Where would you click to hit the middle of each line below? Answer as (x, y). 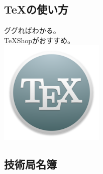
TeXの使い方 (36, 9)
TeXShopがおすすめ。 (39, 40)
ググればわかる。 (32, 30)
